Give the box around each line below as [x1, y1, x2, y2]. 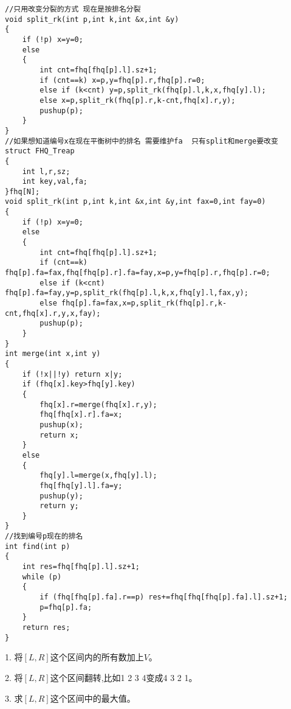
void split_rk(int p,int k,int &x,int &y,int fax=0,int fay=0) [5, 197, 266, 206]
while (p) [22, 572, 62, 581]
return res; [22, 623, 70, 632]
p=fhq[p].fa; [39, 602, 92, 612]
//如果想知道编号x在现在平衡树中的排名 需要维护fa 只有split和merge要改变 [5, 136, 278, 145]
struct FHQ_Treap [5, 147, 75, 156]
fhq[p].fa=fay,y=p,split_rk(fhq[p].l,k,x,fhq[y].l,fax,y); [5, 288, 248, 298]
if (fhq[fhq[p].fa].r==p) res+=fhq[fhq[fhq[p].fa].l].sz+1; [39, 593, 288, 602]
